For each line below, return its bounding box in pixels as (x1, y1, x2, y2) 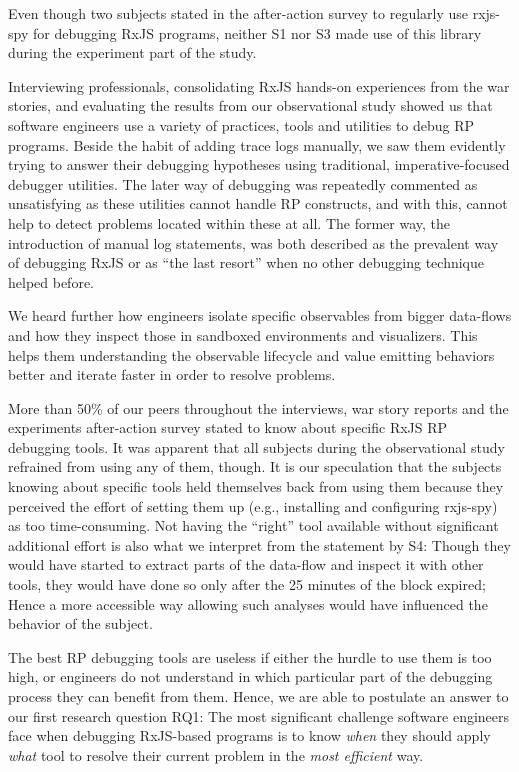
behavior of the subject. (8, 613, 153, 634)
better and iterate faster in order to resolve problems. (8, 364, 336, 385)
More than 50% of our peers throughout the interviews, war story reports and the (8, 397, 509, 418)
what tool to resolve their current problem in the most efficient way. (8, 744, 424, 765)
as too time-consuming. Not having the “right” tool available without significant (8, 515, 499, 536)
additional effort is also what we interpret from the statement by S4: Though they (8, 534, 511, 555)
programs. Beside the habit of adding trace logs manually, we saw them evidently (8, 134, 506, 155)
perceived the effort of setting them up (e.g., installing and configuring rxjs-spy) (8, 495, 498, 516)
